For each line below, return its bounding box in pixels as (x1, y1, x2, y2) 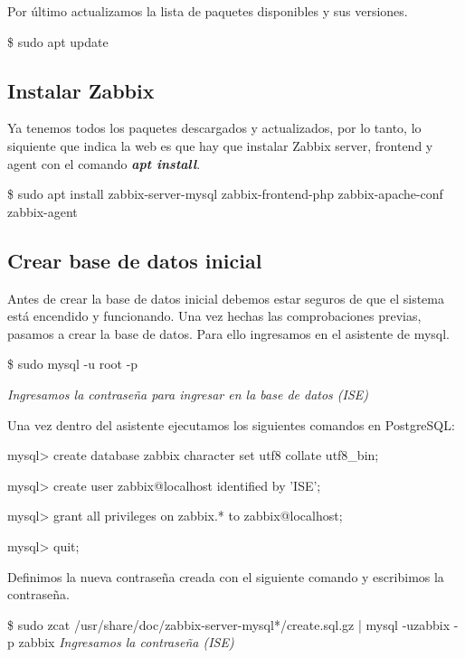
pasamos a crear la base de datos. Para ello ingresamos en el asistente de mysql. (7, 324, 451, 343)
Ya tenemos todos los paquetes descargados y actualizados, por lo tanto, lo (7, 118, 422, 137)
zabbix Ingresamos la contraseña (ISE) (18, 633, 234, 652)
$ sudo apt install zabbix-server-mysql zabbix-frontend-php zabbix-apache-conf (7, 184, 443, 203)
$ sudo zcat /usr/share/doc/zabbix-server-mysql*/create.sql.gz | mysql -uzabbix (7, 615, 451, 634)
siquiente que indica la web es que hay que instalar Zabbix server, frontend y (7, 136, 433, 155)
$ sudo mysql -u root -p (7, 354, 138, 373)
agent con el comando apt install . (7, 154, 201, 173)
